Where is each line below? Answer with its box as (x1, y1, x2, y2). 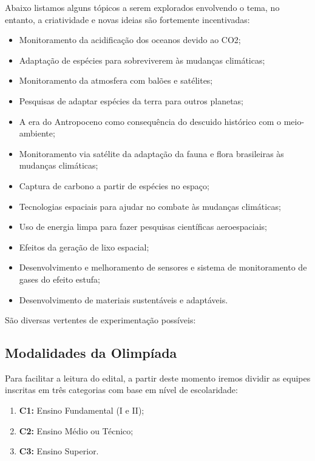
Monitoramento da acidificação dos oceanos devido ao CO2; (19, 33, 241, 46)
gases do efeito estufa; (19, 272, 101, 285)
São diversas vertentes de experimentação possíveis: (5, 314, 196, 326)
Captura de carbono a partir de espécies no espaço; (19, 179, 209, 192)
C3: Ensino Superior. (19, 445, 99, 457)
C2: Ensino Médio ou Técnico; (19, 424, 134, 437)
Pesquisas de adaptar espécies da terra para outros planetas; (19, 94, 243, 107)
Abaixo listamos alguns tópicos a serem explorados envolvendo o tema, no (5, 1, 280, 13)
